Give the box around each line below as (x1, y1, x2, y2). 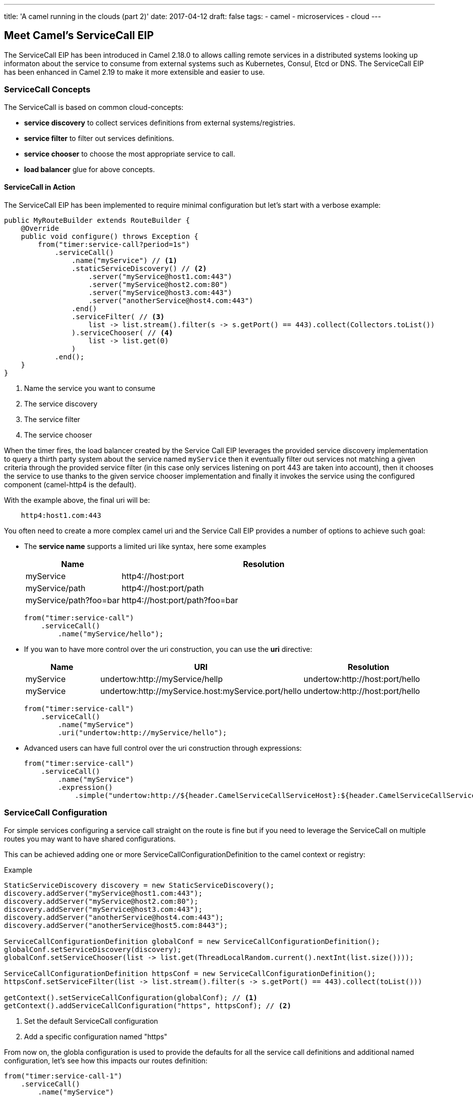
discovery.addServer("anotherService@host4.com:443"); (4, 913, 224, 921)
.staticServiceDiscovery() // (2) (71, 264, 207, 272)
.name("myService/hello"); (58, 629, 164, 638)
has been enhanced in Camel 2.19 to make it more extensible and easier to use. (4, 67, 265, 76)
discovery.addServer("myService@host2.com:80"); (4, 897, 198, 905)
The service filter (24, 415, 80, 424)
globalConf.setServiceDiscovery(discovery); (4, 945, 182, 953)
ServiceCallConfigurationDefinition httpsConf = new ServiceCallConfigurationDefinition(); (4, 969, 376, 978)
